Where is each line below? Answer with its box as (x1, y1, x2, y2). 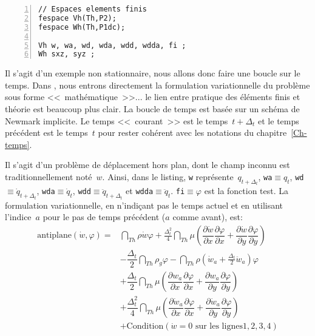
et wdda (126, 184, 154, 197)
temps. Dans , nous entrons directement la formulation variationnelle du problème (5, 78, 310, 91)
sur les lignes (195, 322, 243, 331)
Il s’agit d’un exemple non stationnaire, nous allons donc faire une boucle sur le (5, 67, 300, 79)
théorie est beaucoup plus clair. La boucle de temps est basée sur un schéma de (5, 102, 300, 115)
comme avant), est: (172, 210, 243, 223)
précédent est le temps (5, 126, 88, 139)
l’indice (5, 210, 32, 223)
